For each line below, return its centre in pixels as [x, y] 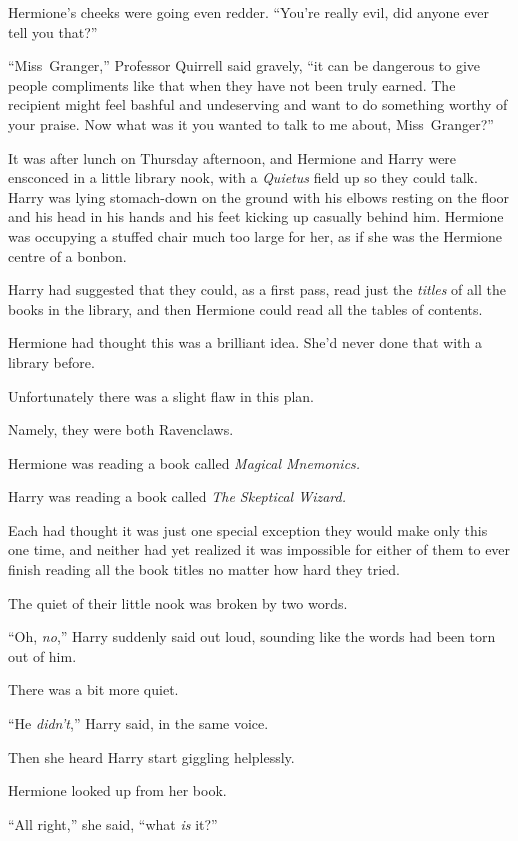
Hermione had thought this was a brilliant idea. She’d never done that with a [245, 342]
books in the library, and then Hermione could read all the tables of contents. [245, 308]
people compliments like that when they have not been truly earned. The [232, 84]
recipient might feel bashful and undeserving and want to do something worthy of [258, 104]
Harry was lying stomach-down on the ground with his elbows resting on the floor [259, 196]
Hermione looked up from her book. [117, 790]
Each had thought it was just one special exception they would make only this [248, 529]
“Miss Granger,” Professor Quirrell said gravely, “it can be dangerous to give [244, 65]
